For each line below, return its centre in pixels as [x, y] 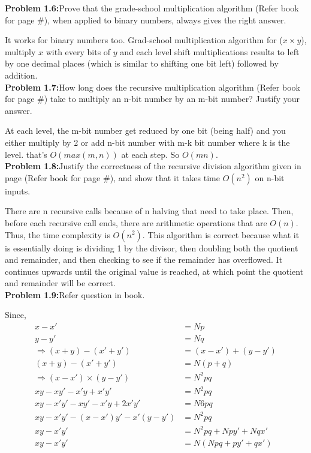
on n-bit [270, 177]
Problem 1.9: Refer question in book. [75, 294]
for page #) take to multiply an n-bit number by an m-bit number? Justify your [153, 99]
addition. [21, 75]
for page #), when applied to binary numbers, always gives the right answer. [146, 19]
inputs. [18, 190]
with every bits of [78, 51]
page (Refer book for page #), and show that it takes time [112, 177]
